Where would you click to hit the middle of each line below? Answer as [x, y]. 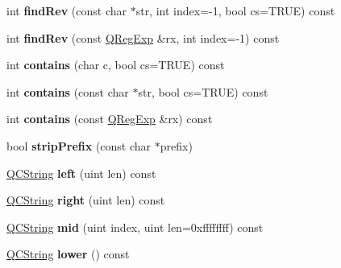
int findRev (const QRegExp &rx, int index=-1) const [143, 37]
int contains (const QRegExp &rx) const [110, 119]
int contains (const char [68, 91]
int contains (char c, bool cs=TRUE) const [116, 65]
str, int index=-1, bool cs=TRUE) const [235, 10]
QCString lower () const [68, 254]
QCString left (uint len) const [81, 173]
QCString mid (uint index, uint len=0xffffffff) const [135, 227]
